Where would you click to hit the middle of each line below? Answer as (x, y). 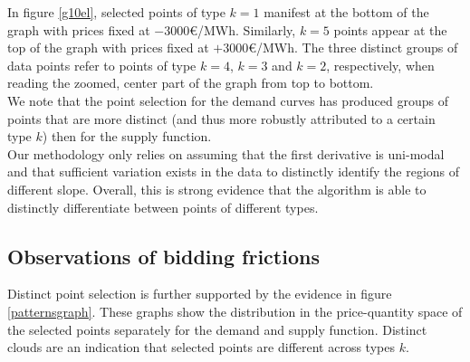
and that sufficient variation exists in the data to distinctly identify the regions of (234, 171)
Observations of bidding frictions (163, 256)
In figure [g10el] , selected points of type (116, 12)
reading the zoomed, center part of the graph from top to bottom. (191, 83)
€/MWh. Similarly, (243, 29)
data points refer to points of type (102, 65)
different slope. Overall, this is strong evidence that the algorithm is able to (217, 189)
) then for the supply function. (127, 136)
